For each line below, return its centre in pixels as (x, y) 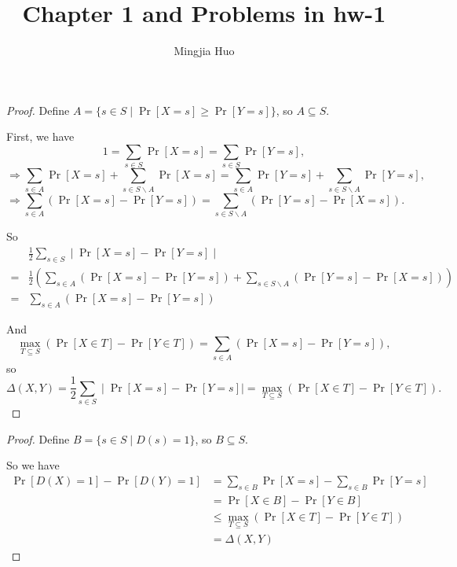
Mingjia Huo (204, 51)
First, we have (40, 136)
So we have (33, 465)
